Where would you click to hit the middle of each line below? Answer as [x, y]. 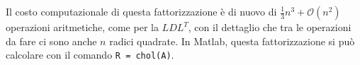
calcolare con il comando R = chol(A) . [90, 55]
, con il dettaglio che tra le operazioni [270, 27]
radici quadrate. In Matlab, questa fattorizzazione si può [232, 41]
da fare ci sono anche [51, 41]
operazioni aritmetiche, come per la [82, 27]
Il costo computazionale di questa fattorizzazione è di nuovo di [141, 11]
